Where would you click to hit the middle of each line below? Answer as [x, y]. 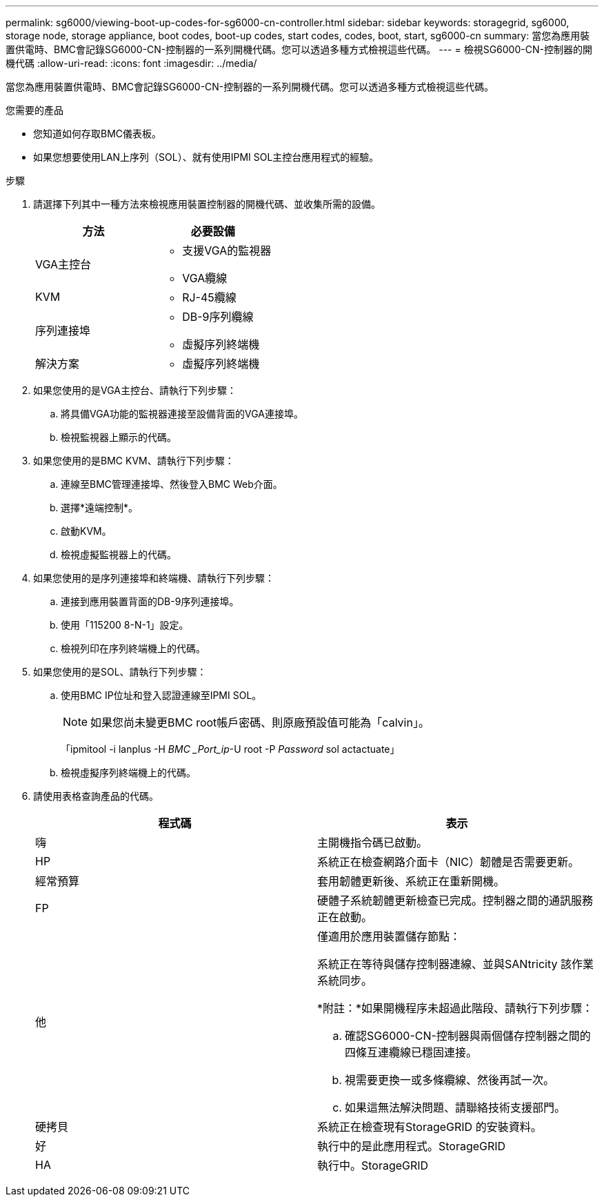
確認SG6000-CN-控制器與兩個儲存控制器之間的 [468, 1036]
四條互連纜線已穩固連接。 [411, 1052]
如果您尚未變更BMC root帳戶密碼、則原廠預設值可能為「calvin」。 [260, 722]
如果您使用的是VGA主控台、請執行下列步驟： [135, 390]
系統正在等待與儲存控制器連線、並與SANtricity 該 [444, 964]
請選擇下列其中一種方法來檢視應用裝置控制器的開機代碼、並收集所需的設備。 [207, 204]
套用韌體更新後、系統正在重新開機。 [411, 881]
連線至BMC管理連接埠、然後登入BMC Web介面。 [172, 484]
